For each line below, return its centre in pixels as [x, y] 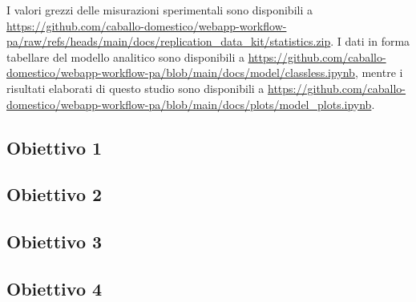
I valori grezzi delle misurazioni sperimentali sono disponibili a [160, 10]
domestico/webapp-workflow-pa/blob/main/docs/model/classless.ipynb [181, 72]
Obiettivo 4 [55, 288]
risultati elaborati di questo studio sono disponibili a [135, 88]
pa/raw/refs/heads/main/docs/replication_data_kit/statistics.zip [169, 41]
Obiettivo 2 [55, 194]
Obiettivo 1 [55, 147]
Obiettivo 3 [55, 242]
